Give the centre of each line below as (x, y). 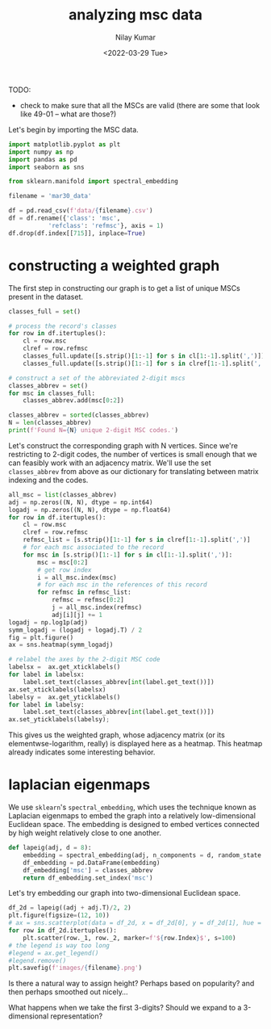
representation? (77, 1016)
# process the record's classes (63, 326)
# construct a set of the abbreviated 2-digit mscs (97, 378)
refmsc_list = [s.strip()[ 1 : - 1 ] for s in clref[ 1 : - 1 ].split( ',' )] (137, 540)
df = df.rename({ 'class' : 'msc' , (65, 218)
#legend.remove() (38, 960)
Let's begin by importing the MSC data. (73, 129)
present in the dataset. (46, 296)
